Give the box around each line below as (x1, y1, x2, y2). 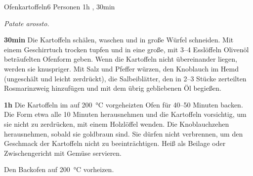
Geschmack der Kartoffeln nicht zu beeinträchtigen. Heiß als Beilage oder (4, 138, 226, 148)
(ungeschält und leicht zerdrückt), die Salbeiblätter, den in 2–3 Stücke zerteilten (4, 73, 247, 83)
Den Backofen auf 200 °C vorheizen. (4, 164, 114, 175)
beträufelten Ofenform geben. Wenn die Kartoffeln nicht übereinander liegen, (4, 54, 237, 64)
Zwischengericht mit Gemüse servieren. (4, 147, 122, 158)
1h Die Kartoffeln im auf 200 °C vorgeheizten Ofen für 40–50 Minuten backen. (4, 99, 243, 109)
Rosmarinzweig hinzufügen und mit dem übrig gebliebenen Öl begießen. (4, 83, 221, 93)
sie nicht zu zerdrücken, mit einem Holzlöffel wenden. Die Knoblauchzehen (4, 118, 229, 129)
